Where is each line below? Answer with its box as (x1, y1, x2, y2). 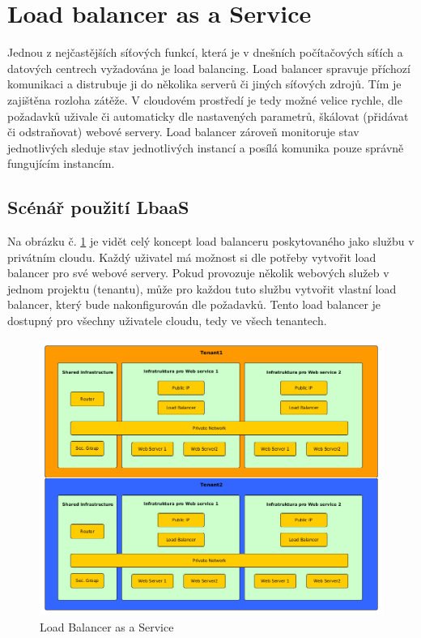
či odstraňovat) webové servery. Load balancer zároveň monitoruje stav (7, 123, 359, 140)
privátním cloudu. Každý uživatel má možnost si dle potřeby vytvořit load (7, 248, 376, 265)
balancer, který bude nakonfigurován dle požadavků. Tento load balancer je (7, 296, 381, 313)
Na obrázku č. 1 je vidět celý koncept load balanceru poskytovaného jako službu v (7, 233, 415, 250)
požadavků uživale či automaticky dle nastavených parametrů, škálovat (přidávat (7, 107, 409, 124)
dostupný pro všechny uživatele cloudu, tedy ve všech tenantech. (7, 312, 327, 329)
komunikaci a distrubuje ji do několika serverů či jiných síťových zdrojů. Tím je (7, 75, 402, 92)
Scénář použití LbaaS (7, 195, 189, 220)
